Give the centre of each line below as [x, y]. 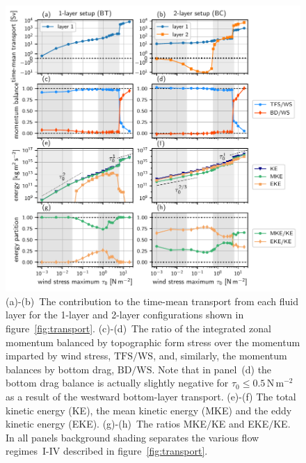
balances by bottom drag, [60, 369]
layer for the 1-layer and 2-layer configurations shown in [125, 315]
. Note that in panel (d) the [212, 369]
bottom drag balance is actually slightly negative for [117, 383]
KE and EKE [240, 424]
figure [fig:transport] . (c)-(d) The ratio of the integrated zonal [138, 328]
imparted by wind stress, [58, 356]
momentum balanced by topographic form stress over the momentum [153, 342]
